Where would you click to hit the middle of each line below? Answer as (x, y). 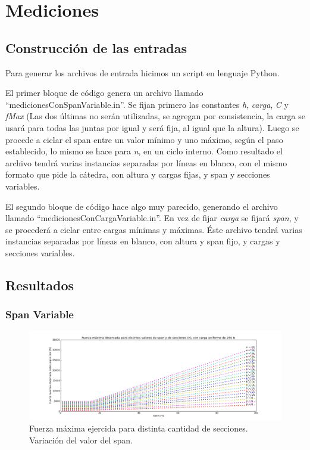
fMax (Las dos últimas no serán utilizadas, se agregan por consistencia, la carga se (156, 116)
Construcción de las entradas (96, 47)
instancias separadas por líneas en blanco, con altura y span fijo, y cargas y (143, 241)
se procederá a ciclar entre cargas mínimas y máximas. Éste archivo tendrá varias (154, 229)
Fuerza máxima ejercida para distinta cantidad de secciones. (139, 428)
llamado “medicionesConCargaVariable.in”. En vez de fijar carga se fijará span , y (152, 218)
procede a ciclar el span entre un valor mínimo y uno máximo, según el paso (144, 139)
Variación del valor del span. (81, 440)
